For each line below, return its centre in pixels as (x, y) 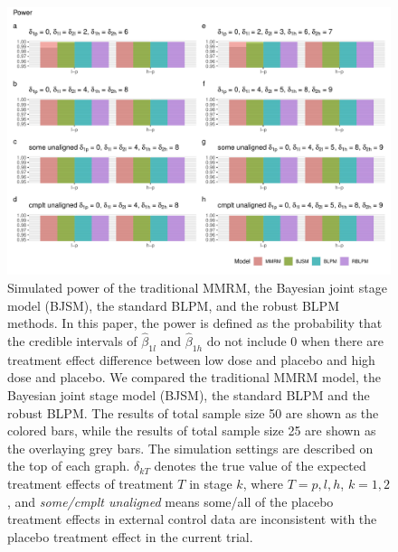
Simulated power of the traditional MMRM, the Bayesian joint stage (197, 288)
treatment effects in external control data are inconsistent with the (192, 519)
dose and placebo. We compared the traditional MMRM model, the (194, 377)
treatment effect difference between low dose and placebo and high (191, 359)
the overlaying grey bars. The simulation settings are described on (190, 448)
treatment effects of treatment (90, 484)
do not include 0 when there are (295, 341)
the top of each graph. (69, 466)
